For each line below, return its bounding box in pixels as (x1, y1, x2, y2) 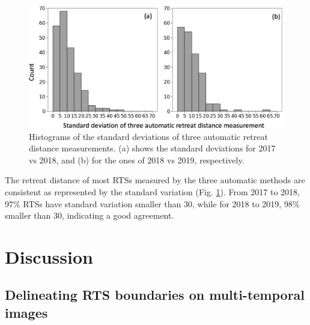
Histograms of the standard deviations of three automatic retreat (29, 130, 268, 142)
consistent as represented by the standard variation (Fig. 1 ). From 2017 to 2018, (5, 185, 300, 198)
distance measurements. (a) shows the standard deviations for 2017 (29, 142, 276, 154)
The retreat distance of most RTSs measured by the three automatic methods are (5, 174, 305, 186)
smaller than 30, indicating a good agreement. (5, 209, 174, 222)
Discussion (5, 244, 93, 269)
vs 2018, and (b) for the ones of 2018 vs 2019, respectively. (29, 153, 245, 166)
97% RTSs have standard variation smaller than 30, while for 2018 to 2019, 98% (5, 197, 300, 210)
